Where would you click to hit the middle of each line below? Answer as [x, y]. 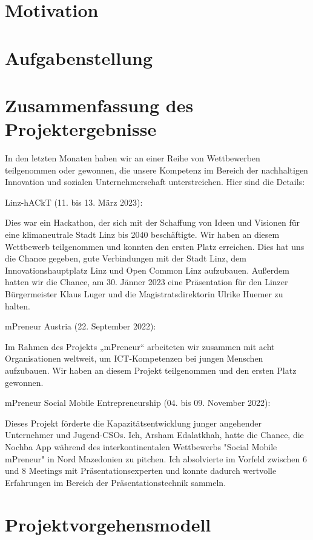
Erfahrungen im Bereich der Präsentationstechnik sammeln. [116, 482]
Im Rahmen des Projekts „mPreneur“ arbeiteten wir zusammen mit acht [140, 346]
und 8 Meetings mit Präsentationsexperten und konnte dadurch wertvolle [141, 471]
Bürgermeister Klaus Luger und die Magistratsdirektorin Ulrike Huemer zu [144, 294]
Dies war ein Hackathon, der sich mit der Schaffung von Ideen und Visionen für [153, 222]
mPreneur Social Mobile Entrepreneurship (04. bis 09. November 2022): [138, 403]
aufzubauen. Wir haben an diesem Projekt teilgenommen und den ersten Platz [151, 370]
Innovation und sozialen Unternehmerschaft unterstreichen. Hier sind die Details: [155, 182]
